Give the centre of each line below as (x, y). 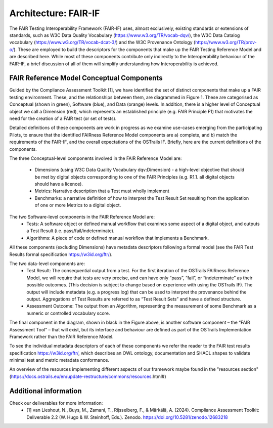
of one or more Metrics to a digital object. (78, 205)
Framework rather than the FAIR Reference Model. (61, 336)
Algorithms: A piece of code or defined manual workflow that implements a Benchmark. (118, 238)
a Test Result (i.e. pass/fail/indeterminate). (71, 231)
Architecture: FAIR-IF (55, 13)
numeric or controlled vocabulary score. (68, 313)
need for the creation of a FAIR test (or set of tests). (63, 118)
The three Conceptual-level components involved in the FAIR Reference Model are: (96, 158)
